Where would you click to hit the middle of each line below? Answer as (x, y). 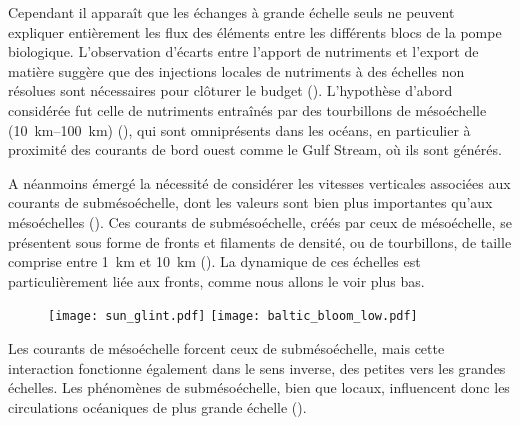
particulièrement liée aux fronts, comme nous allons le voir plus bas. (216, 280)
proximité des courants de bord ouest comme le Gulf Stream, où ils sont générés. (255, 149)
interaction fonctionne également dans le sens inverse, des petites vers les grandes (257, 367)
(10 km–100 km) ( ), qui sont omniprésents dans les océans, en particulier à (239, 129)
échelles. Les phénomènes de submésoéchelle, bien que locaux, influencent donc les (259, 387)
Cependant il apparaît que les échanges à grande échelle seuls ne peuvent (231, 12)
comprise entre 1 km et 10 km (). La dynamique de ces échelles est (214, 261)
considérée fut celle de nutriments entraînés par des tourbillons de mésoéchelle (247, 109)
